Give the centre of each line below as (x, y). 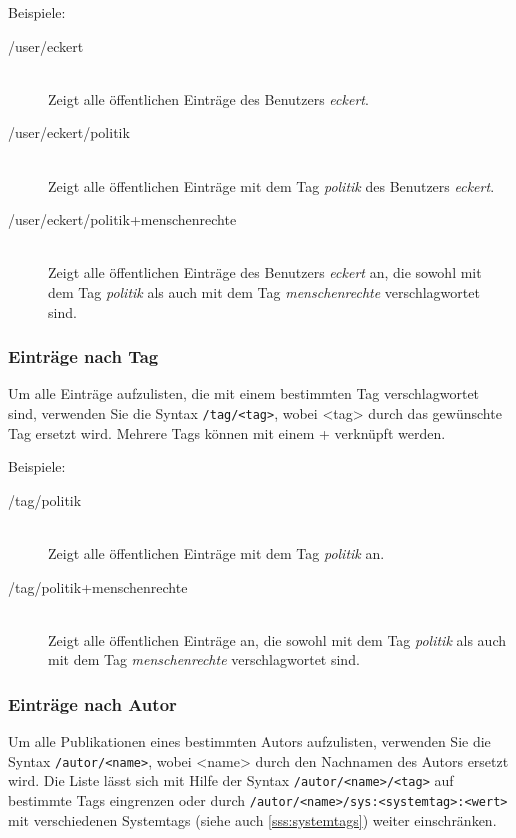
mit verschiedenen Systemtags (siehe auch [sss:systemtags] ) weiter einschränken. (252, 819)
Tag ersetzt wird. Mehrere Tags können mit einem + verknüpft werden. (227, 432)
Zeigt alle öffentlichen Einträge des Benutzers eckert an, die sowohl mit (265, 272)
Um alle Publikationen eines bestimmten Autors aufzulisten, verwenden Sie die (249, 741)
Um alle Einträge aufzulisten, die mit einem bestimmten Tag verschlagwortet (244, 393)
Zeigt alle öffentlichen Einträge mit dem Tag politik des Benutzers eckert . (271, 185)
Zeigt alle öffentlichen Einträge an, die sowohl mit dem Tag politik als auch (277, 639)
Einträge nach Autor (92, 703)
